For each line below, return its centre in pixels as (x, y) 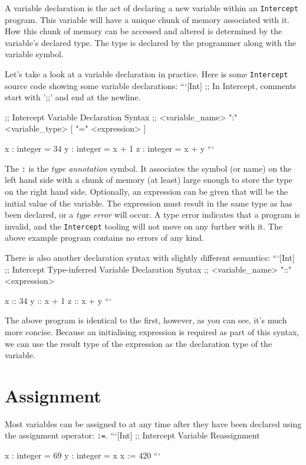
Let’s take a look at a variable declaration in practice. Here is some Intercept (147, 74)
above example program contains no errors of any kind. (104, 238)
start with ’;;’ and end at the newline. (73, 97)
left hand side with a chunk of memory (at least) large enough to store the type (149, 180)
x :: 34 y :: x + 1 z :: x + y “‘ (58, 300)
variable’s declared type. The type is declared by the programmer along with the (150, 42)
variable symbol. (34, 54)
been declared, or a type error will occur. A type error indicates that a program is (152, 215)
